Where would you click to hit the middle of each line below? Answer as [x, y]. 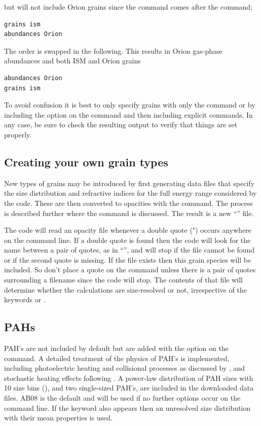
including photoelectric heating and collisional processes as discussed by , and [125, 368]
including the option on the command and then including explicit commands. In [128, 114]
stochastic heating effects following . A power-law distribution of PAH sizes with [129, 378]
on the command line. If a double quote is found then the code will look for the [127, 240]
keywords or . [25, 299]
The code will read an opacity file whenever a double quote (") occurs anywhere [128, 230]
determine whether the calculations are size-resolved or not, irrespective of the [125, 289]
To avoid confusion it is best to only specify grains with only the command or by [130, 105]
